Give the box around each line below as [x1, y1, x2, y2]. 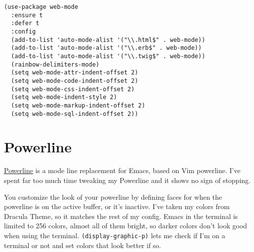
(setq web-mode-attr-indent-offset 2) [11, 69, 139, 76]
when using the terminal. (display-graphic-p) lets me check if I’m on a [4, 230, 225, 240]
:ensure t [11, 11, 43, 19]
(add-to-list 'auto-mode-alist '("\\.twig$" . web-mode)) [11, 52, 206, 60]
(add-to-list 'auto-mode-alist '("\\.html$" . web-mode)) [11, 36, 206, 43]
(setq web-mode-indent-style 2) [11, 94, 117, 101]
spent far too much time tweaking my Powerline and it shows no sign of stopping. [4, 175, 251, 185]
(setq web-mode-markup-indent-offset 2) [11, 102, 145, 109]
